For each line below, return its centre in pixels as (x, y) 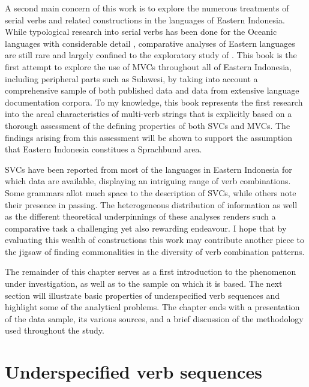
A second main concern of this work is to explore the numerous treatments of (147, 8)
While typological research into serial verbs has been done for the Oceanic (141, 31)
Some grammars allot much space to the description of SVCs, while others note (151, 192)
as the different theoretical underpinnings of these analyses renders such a (140, 216)
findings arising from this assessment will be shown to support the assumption (148, 137)
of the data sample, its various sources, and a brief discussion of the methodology (154, 318)
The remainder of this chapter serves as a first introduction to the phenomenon (151, 271)
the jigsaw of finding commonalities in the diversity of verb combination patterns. (155, 251)
